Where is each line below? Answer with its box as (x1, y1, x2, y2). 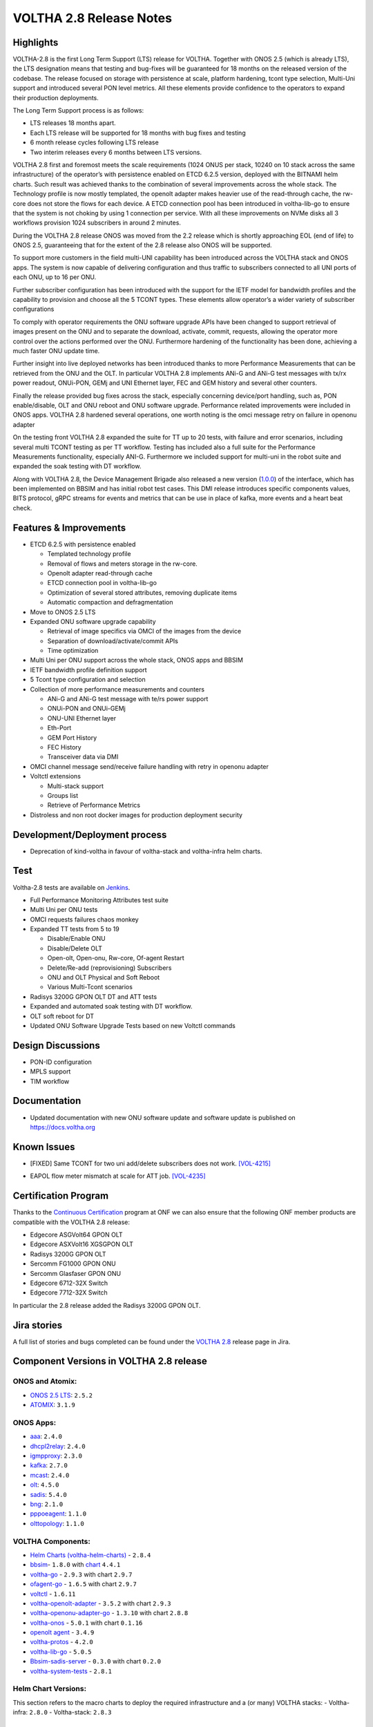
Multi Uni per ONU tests (30, 906, 98, 914)
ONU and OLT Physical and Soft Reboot (47, 973, 160, 982)
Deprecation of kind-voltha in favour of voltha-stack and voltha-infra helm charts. (30, 847, 262, 855)
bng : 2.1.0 (30, 1500, 64, 1509)
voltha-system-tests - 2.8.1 (30, 1667, 113, 1675)
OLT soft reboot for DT (30, 1012, 95, 1020)
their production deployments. (12, 93, 99, 102)
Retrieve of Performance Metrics (47, 801, 141, 810)
